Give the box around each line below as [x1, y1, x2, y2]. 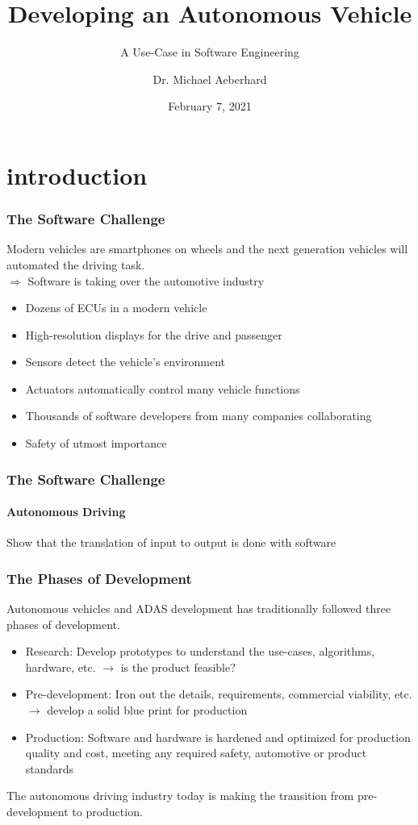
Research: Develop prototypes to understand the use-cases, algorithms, [25, 643, 375, 660]
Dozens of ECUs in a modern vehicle [25, 299, 207, 316]
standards [25, 760, 74, 777]
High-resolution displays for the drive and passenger [25, 326, 282, 343]
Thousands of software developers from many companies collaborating [25, 407, 372, 424]
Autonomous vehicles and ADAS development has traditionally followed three [6, 600, 391, 617]
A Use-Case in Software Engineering [120, 44, 299, 60]
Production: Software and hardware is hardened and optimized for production [25, 728, 411, 745]
